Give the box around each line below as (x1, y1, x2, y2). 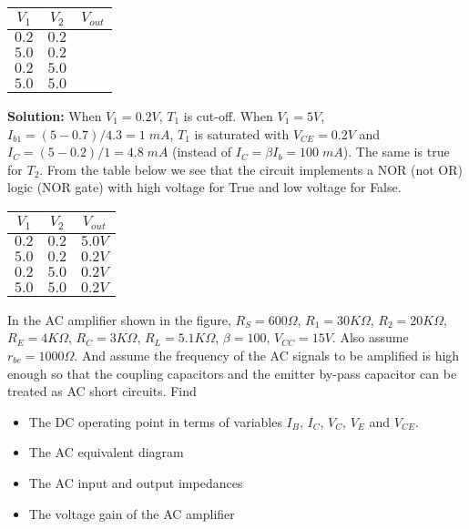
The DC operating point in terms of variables (28, 412, 282, 431)
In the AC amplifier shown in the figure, (7, 310, 231, 329)
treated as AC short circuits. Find (7, 381, 197, 401)
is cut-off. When (183, 106, 273, 125)
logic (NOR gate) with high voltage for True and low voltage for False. (7, 178, 402, 197)
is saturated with (194, 124, 290, 143)
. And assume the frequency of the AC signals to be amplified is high (74, 346, 460, 365)
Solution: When (7, 106, 102, 125)
